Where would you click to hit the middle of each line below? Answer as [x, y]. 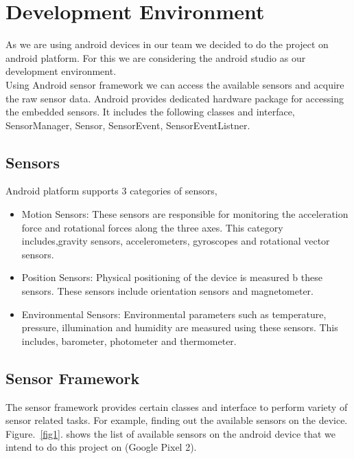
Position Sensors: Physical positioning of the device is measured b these [172, 277]
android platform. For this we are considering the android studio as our [156, 57]
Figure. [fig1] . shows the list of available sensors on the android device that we [171, 433]
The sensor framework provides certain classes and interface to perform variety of [177, 406]
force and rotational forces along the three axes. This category [152, 227]
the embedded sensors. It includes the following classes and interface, [150, 112]
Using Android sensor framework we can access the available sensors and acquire [175, 84]
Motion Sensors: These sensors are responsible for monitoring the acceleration [185, 214]
